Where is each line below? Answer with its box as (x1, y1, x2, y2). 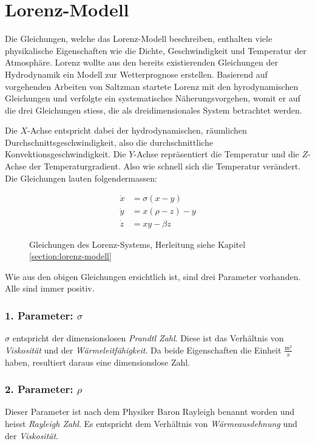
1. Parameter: (5, 307, 73, 323)
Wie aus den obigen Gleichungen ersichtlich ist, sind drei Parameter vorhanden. (5, 270, 301, 282)
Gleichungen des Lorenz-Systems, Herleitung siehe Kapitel (29, 237, 246, 250)
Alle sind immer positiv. (5, 282, 95, 295)
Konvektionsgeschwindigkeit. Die (5, 148, 126, 160)
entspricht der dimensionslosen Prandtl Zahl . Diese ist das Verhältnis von (12, 332, 284, 344)
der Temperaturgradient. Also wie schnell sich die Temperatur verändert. (29, 160, 301, 172)
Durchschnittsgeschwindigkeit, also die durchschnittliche (5, 135, 213, 148)
